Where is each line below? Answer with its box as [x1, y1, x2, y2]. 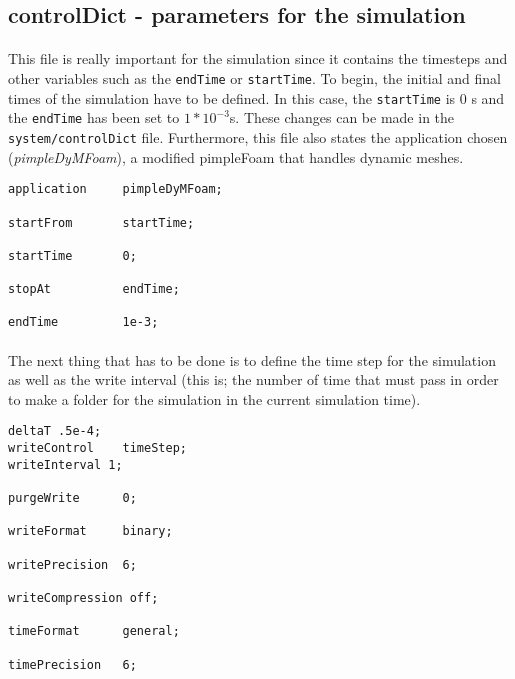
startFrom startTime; [8, 215, 195, 230]
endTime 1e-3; [8, 315, 159, 330]
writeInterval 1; [8, 457, 123, 472]
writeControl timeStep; [8, 441, 187, 456]
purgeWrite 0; [8, 491, 137, 506]
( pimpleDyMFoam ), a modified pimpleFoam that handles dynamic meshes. [8, 146, 464, 167]
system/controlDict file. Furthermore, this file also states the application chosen [8, 126, 508, 147]
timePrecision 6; [8, 657, 137, 672]
